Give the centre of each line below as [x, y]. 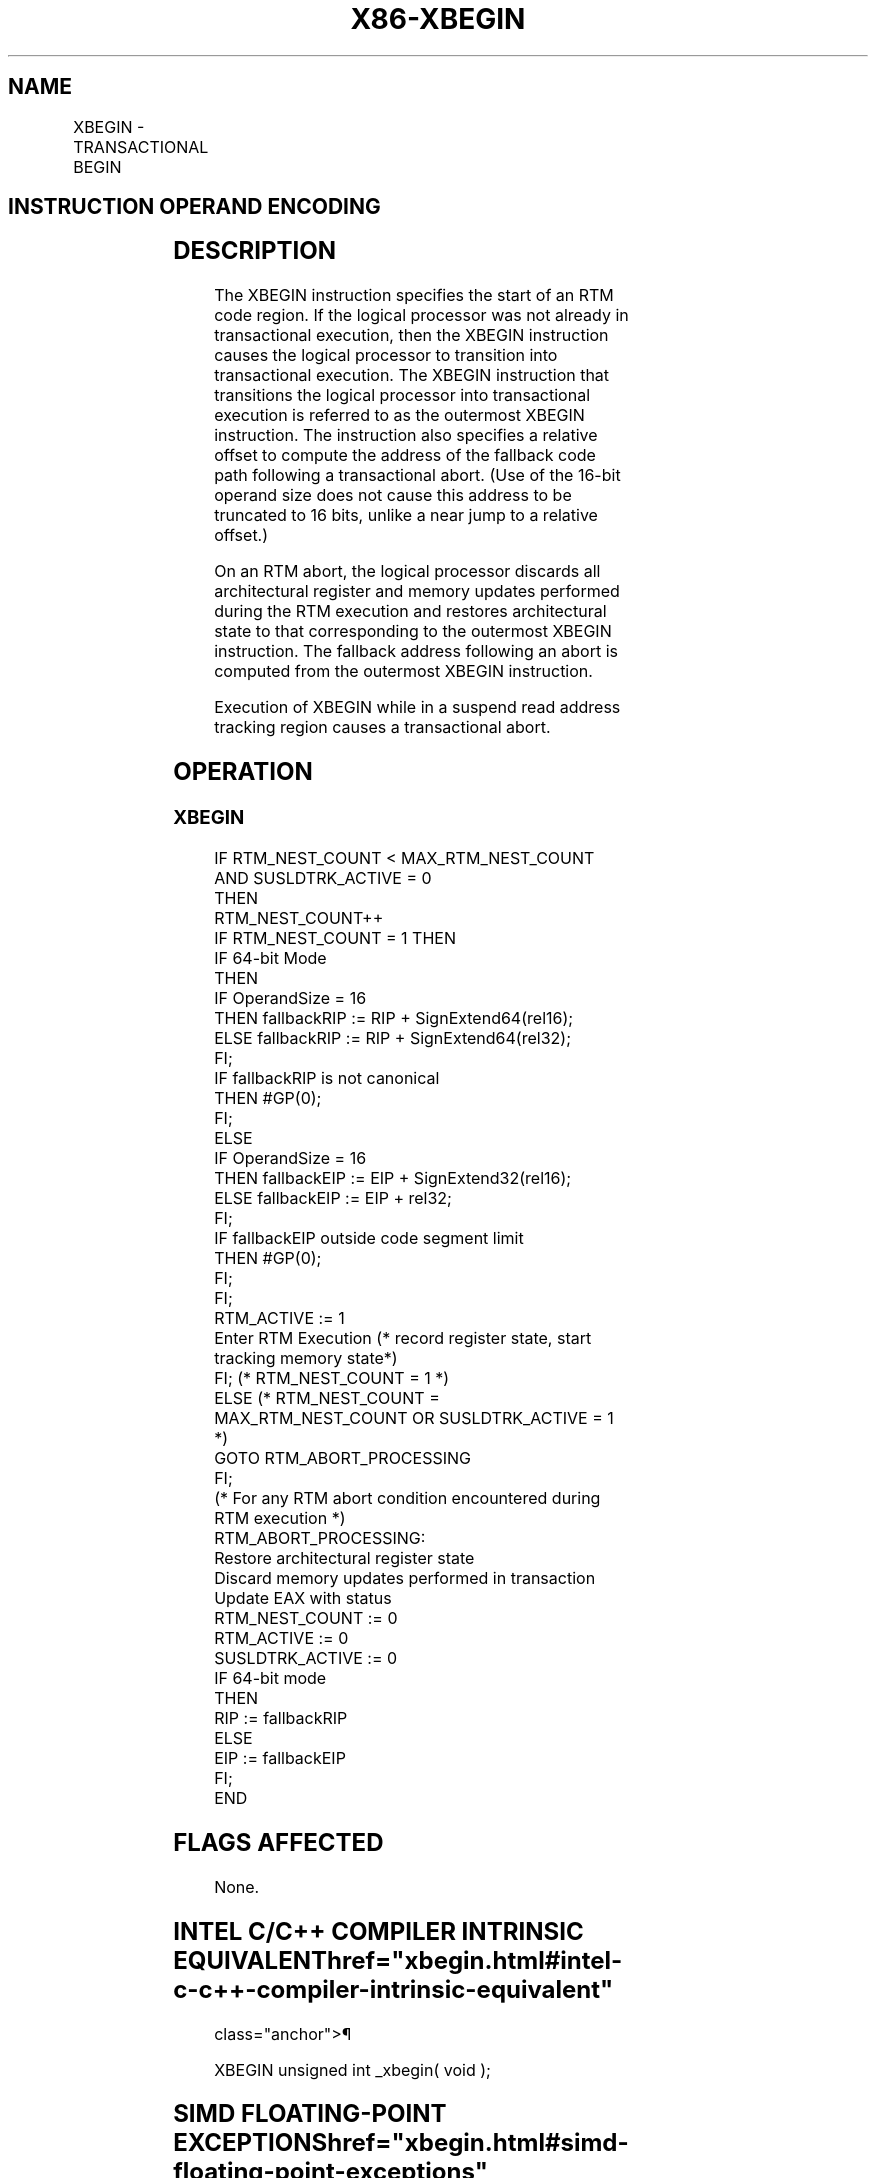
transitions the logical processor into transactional [402, 395]
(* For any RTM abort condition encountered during [407, 1497]
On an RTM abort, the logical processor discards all [407, 571]
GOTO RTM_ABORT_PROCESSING [342, 1457]
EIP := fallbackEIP [280, 1757]
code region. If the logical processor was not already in [421, 315]
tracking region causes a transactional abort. [382, 727]
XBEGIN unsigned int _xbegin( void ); [352, 2069]
